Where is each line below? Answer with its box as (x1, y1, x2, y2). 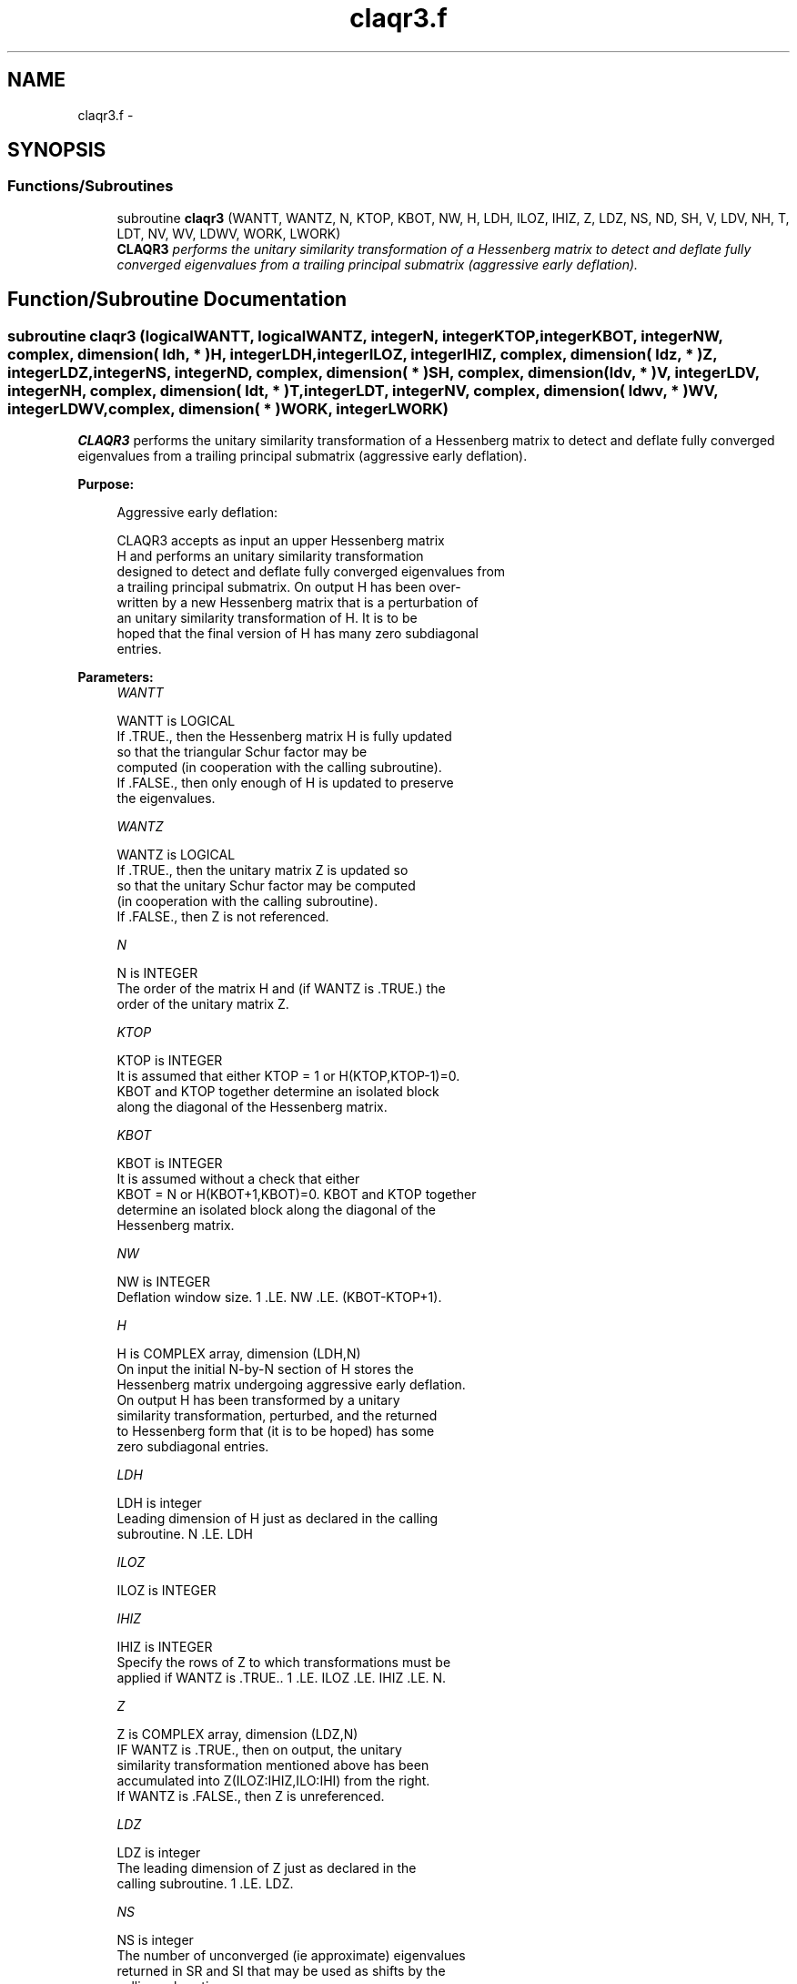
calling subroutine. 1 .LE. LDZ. (116, 1876, 294, 1892)
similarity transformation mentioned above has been (116, 1757, 429, 1774)
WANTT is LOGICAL (116, 713, 236, 729)
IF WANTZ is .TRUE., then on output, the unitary (116, 1742, 402, 1758)
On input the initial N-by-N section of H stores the (116, 1361, 414, 1378)
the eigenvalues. (116, 790, 216, 807)
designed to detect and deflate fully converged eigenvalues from (116, 564, 506, 580)
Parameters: (77, 669, 154, 686)
